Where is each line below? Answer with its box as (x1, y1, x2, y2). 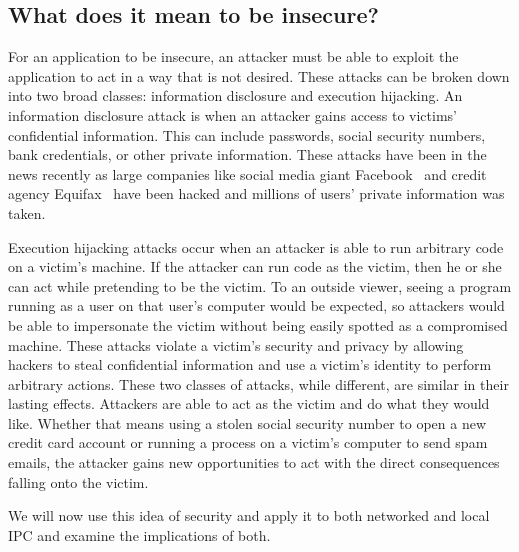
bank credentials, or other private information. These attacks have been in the (8, 144, 487, 165)
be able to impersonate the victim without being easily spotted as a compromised (8, 314, 508, 335)
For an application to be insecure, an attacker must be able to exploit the (8, 46, 459, 67)
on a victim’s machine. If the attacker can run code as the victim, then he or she (8, 256, 502, 277)
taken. (8, 202, 46, 223)
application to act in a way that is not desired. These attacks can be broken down (8, 65, 510, 86)
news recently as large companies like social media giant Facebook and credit (8, 163, 487, 184)
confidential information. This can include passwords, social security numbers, (8, 124, 486, 145)
